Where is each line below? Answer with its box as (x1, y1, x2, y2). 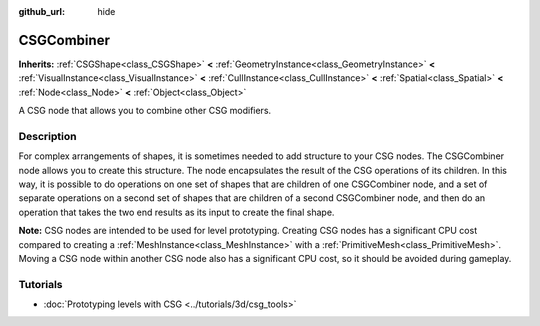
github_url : (18, 6, 65, 17)
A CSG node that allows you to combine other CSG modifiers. (18, 105, 272, 117)
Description (18, 129, 77, 143)
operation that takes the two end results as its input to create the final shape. (18, 206, 335, 218)
